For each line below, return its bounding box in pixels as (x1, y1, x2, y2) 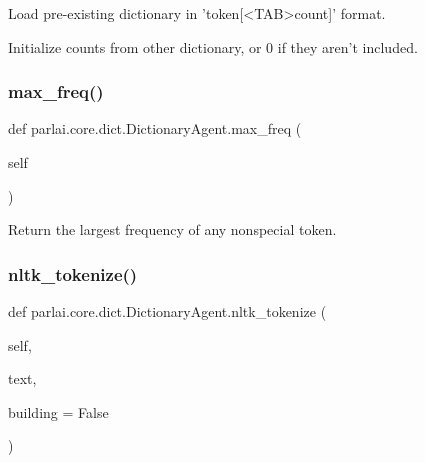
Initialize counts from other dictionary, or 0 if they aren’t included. (8, 36, 418, 57)
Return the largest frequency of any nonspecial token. (8, 219, 337, 240)
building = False (8, 401, 109, 422)
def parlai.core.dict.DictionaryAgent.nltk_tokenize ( (8, 301, 327, 321)
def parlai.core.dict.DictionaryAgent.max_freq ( (8, 118, 302, 139)
